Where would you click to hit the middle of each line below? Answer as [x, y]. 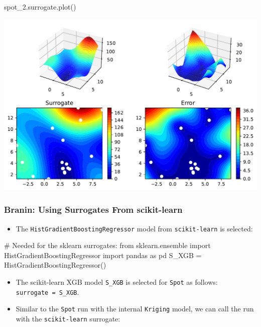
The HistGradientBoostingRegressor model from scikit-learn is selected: [134, 228]
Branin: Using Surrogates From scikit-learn [93, 210]
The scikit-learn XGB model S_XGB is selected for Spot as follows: [117, 281]
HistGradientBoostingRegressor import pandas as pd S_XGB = [103, 255]
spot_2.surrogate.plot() [40, 7]
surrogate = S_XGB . [47, 292]
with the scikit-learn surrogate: [68, 318]
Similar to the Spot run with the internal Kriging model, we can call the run [135, 309]
